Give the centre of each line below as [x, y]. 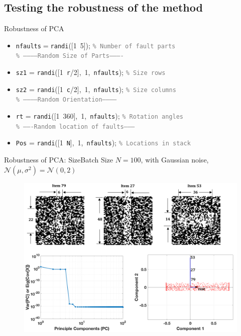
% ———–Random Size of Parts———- [70, 56]
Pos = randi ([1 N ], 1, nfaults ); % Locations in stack [103, 143]
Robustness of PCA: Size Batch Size [59, 160]
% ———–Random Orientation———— [66, 100]
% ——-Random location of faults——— [75, 127]
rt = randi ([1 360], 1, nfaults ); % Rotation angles [99, 116]
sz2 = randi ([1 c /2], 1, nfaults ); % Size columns [96, 89]
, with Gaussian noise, [175, 160]
